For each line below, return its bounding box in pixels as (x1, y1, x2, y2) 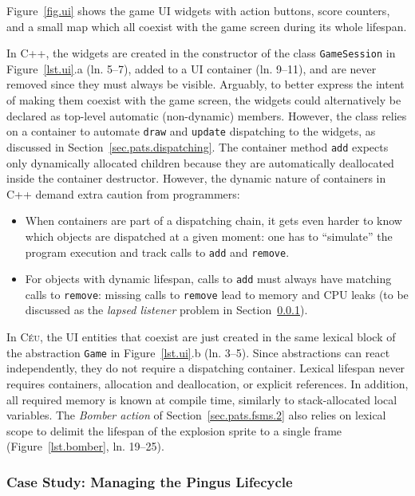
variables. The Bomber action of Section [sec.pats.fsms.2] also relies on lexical (6, 407, 386, 423)
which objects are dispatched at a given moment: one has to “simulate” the (25, 227, 393, 244)
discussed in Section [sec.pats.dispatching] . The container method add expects (6, 138, 389, 155)
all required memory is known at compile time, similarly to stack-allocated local (6, 391, 397, 407)
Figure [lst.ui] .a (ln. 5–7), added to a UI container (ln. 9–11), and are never (6, 60, 377, 77)
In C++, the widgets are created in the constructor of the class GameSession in (6, 45, 396, 61)
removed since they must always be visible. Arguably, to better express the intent (6, 76, 405, 93)
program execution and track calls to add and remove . (25, 243, 290, 260)
